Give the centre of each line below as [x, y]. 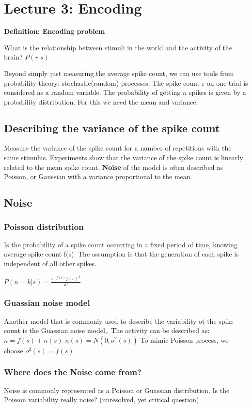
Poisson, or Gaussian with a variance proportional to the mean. [98, 176]
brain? [13, 57]
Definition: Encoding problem [55, 31]
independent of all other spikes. [50, 264]
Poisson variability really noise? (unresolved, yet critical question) [102, 400]
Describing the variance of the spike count [112, 128]
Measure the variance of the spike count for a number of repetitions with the [118, 148]
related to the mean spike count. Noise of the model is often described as [113, 167]
